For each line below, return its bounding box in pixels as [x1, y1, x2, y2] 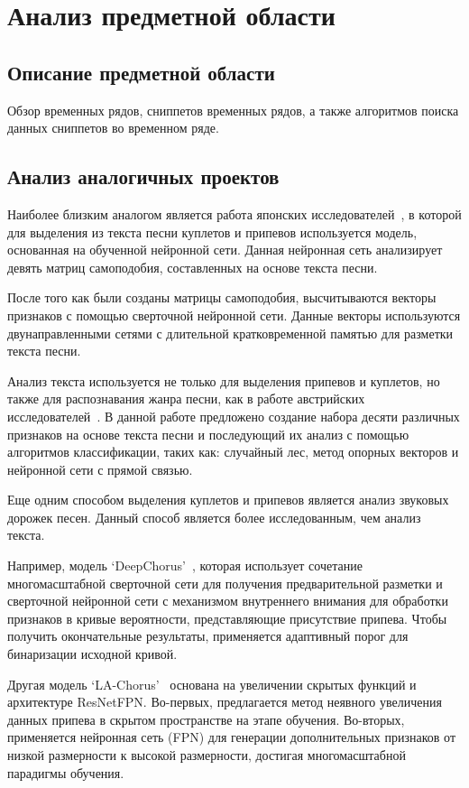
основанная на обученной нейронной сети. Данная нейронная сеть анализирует [7, 240, 443, 259]
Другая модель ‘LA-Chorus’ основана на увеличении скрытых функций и [7, 674, 417, 693]
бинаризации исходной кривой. [7, 644, 178, 663]
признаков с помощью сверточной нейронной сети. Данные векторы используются [7, 305, 461, 324]
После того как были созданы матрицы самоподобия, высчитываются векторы [7, 288, 437, 307]
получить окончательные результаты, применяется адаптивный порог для [7, 626, 409, 645]
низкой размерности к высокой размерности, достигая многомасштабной [7, 746, 406, 764]
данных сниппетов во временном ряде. [7, 118, 219, 137]
